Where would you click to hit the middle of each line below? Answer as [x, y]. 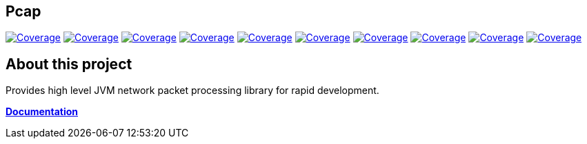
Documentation [42, 112]
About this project [69, 64]
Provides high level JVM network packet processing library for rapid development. [192, 91]
